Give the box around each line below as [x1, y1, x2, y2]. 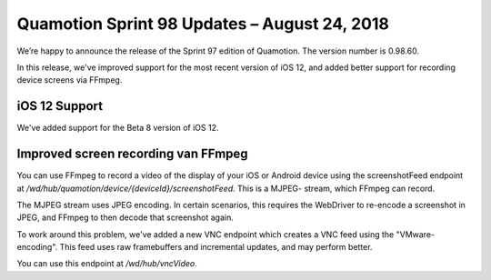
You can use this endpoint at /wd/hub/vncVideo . [16, 258, 197, 269]
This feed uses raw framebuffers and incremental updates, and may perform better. [59, 242, 373, 253]
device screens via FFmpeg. [16, 75, 123, 85]
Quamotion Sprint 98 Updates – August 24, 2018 [16, 14, 390, 34]
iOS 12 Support [16, 98, 104, 114]
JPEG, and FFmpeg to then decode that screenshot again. [16, 212, 234, 223]
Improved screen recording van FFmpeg [16, 146, 249, 162]
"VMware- [396, 228, 436, 240]
